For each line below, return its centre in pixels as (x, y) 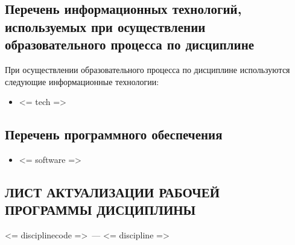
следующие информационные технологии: (82, 81)
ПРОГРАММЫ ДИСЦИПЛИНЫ (100, 210)
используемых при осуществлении (105, 26)
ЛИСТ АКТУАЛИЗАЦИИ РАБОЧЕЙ (113, 192)
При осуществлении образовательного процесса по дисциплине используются (147, 69)
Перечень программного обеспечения (114, 134)
